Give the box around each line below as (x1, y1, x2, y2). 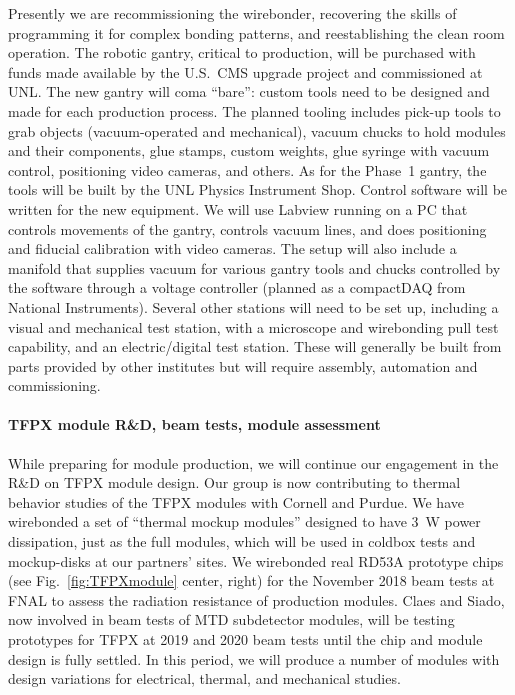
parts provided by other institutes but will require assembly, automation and (8, 355, 478, 376)
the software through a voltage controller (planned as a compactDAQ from (8, 277, 466, 298)
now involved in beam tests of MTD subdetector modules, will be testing (8, 609, 455, 630)
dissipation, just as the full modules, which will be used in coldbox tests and (8, 531, 476, 552)
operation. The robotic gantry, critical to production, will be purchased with (8, 42, 476, 63)
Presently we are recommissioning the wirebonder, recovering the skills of (8, 3, 457, 23)
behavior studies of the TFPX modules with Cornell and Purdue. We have (8, 491, 464, 512)
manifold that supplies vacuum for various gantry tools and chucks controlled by (8, 257, 501, 278)
